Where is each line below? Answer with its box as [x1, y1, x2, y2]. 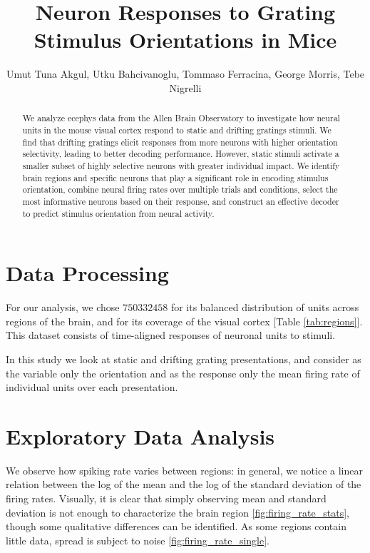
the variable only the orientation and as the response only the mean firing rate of [6, 365, 360, 380]
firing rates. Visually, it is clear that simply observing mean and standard [6, 491, 327, 506]
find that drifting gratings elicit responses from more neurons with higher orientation [22, 136, 338, 148]
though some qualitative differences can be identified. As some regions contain [6, 519, 346, 534]
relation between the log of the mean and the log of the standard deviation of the [6, 477, 361, 492]
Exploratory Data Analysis [6, 421, 275, 450]
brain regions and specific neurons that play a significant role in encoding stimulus [22, 171, 329, 183]
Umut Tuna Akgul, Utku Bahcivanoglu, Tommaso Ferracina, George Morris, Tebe [6, 66, 365, 81]
